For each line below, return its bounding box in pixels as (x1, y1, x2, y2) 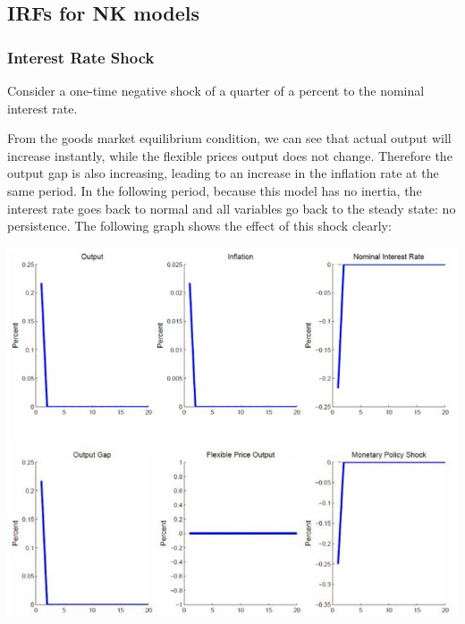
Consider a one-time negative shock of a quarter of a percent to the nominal (7, 81, 425, 99)
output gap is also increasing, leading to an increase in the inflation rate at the (7, 164, 439, 182)
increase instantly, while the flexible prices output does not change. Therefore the (7, 146, 452, 164)
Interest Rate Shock (7, 46, 155, 68)
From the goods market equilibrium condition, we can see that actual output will (7, 129, 452, 148)
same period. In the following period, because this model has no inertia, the (7, 181, 422, 199)
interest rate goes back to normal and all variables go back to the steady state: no (7, 198, 456, 217)
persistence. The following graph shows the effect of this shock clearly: (7, 216, 392, 235)
